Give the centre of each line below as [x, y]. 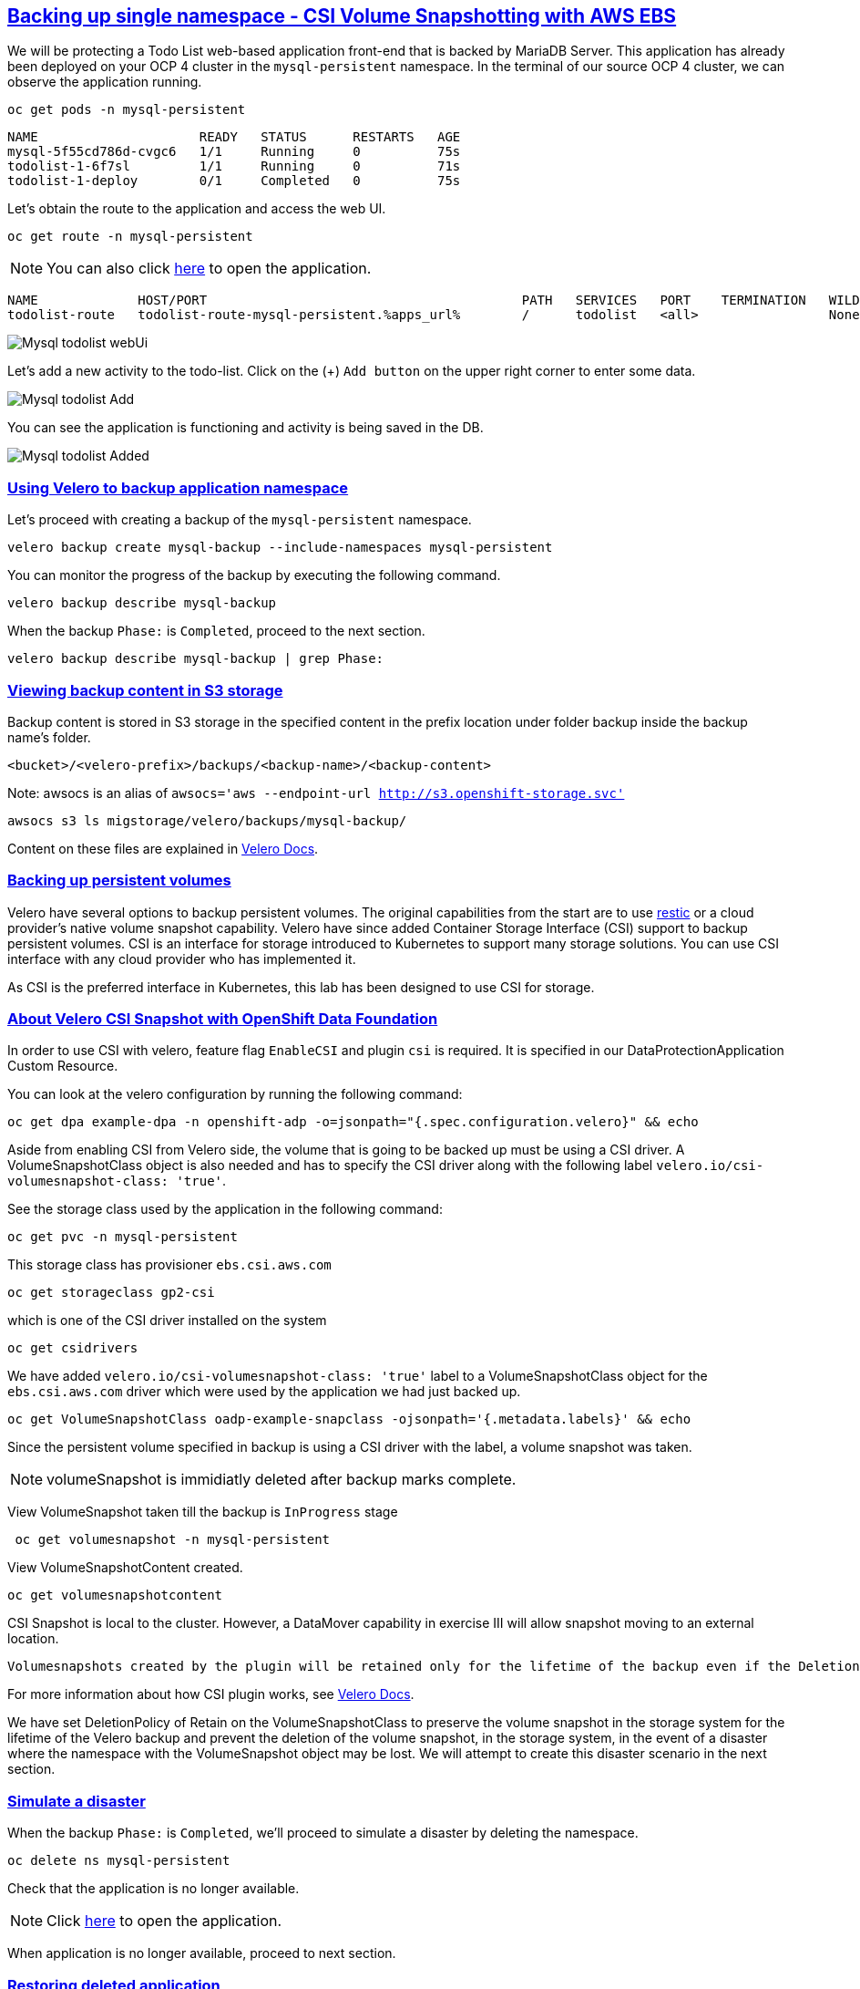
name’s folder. [49, 737]
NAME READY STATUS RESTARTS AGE [234, 137]
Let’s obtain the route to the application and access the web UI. [197, 209]
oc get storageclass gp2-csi [111, 1293]
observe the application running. [105, 82]
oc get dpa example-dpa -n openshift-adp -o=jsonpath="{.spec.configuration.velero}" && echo [353, 1122]
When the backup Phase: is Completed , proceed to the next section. [216, 631]
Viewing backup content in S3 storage [145, 690]
